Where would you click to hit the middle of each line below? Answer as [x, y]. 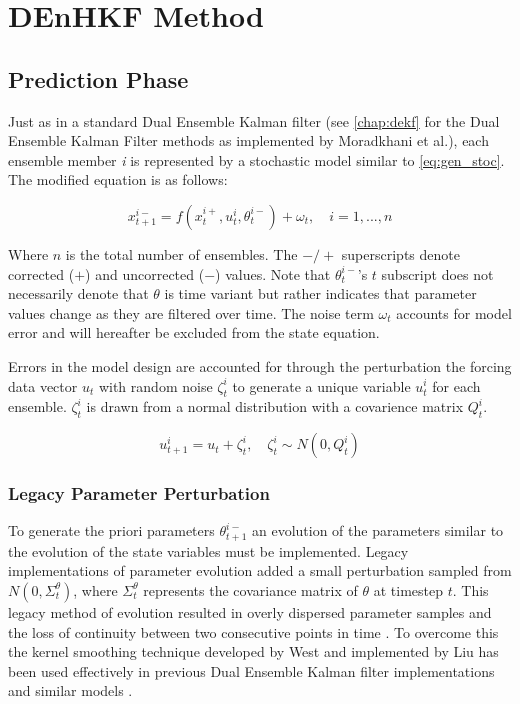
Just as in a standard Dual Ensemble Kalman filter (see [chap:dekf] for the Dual [254, 120]
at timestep [408, 589]
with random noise [155, 385]
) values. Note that [273, 273]
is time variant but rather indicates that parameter [320, 293]
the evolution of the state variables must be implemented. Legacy [208, 550]
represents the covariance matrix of [250, 589]
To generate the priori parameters [111, 530]
